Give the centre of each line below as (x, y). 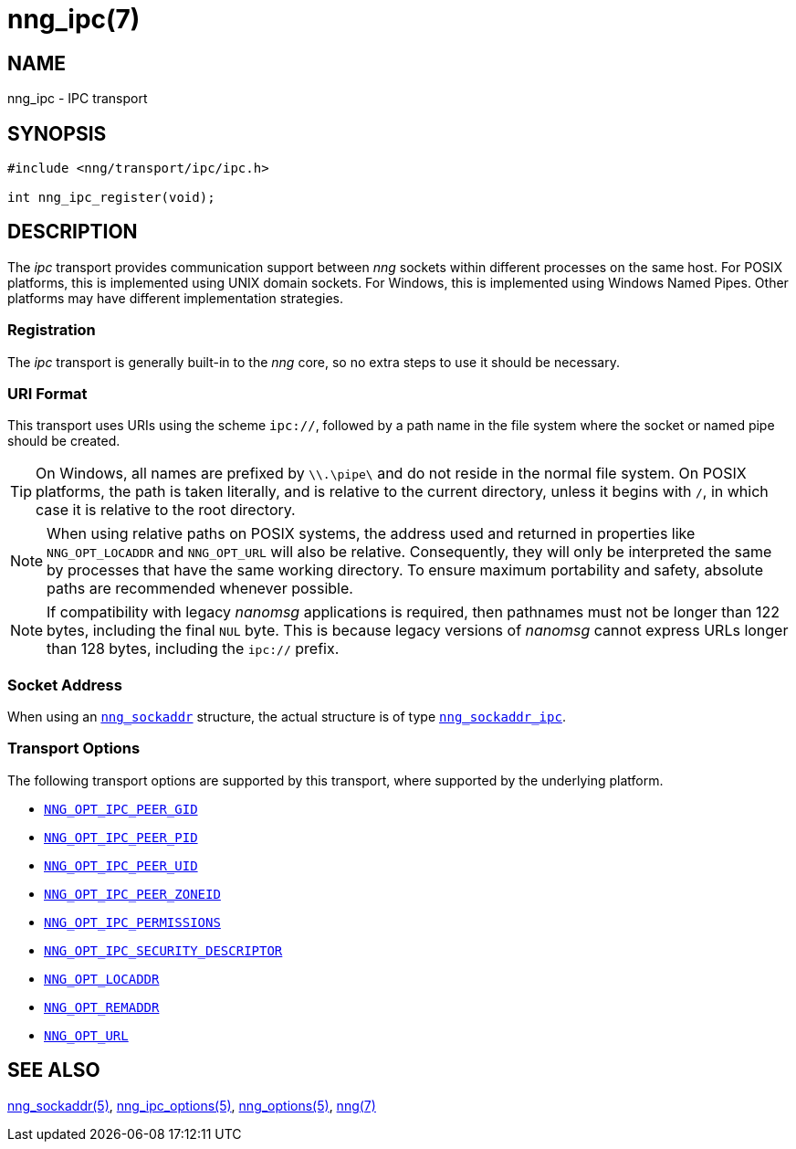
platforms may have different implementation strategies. (176, 298)
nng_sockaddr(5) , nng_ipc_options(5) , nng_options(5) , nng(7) (192, 1105)
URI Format (47, 393)
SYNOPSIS (57, 133)
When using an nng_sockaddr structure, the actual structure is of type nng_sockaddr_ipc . (287, 717)
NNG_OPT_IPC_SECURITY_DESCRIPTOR (163, 950)
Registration (52, 330)
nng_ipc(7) (74, 19)
